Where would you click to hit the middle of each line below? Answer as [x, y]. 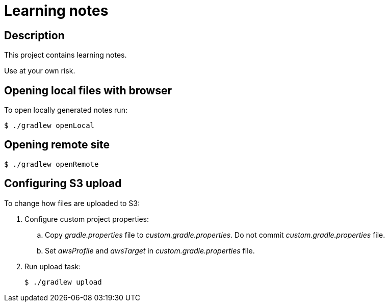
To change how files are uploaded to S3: [72, 203]
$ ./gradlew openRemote [51, 164]
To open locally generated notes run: [66, 110]
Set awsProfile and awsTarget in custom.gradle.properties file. [150, 250]
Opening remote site [57, 145]
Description [34, 35]
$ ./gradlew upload [63, 282]
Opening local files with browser [88, 90]
